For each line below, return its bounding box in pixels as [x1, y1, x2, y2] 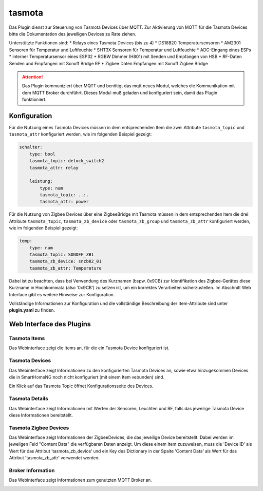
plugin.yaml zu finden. [9, 307, 56, 313]
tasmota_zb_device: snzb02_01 [29, 259, 102, 264]
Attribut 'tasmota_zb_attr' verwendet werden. [9, 455, 100, 461]
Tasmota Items [9, 335, 45, 342]
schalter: [19, 144, 43, 150]
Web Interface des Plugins [9, 320, 91, 328]
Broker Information [9, 467, 55, 474]
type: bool [29, 151, 56, 157]
